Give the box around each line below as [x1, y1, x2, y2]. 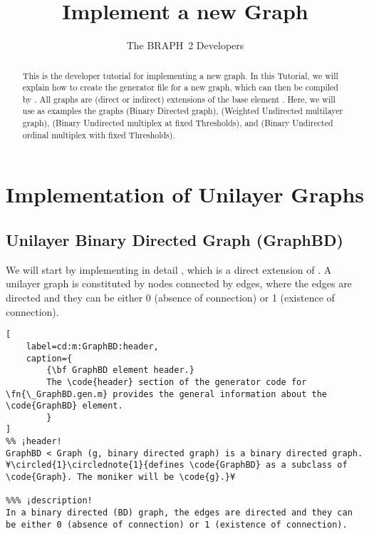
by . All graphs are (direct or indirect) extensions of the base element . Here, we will [22, 93, 336, 105]
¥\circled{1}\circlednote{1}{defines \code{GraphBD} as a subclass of [6, 460, 348, 471]
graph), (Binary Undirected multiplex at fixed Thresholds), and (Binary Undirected [22, 117, 333, 129]
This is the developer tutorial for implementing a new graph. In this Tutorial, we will [22, 69, 338, 81]
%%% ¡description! [6, 496, 93, 506]
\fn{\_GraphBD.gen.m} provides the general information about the [6, 389, 328, 399]
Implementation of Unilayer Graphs [6, 180, 365, 209]
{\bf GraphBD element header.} [46, 365, 194, 376]
